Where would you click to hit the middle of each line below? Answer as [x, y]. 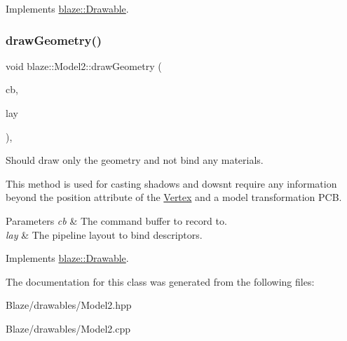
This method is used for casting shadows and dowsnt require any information [171, 183]
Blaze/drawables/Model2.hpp [69, 305]
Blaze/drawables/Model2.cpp [68, 328]
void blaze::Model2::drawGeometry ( [84, 65]
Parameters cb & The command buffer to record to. [116, 220]
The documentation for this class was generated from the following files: [160, 281]
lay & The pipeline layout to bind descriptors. [104, 234]
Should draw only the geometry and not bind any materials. [135, 160]
